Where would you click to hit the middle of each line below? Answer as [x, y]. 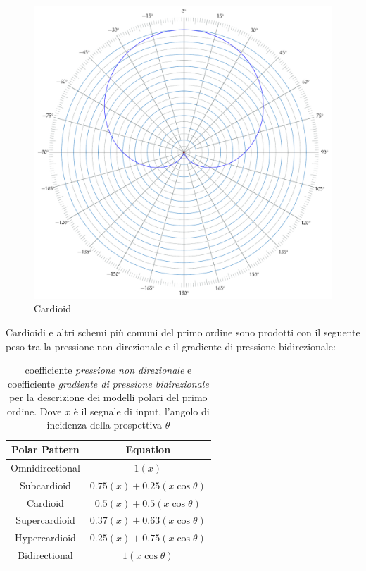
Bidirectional [45, 555]
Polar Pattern [45, 449]
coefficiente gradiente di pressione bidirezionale [108, 383]
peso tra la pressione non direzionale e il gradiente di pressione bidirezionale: [171, 346]
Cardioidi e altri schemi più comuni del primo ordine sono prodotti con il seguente [183, 332]
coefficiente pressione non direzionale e [108, 370]
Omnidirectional [45, 467]
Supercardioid [45, 520]
